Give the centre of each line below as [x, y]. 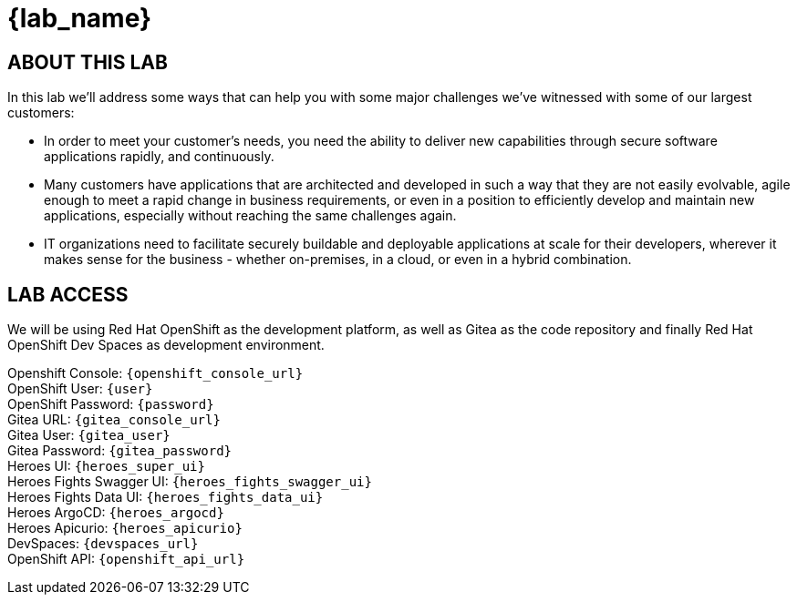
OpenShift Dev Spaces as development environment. [166, 345]
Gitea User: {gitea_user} [89, 435]
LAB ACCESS [68, 294]
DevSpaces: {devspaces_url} [103, 544]
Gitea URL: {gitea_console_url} [114, 420]
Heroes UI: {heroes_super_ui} [106, 466]
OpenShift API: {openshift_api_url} [126, 559]
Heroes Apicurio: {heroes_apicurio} [125, 528]
